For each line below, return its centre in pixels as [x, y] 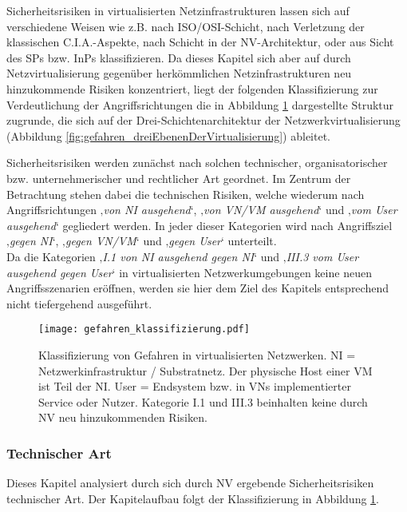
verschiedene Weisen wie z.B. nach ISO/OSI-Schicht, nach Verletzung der [186, 26]
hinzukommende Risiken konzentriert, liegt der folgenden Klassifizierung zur [192, 88]
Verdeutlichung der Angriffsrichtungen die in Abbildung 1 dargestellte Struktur [200, 104]
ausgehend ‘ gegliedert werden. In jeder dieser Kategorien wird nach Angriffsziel [200, 225]
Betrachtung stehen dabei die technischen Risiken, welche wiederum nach [186, 194]
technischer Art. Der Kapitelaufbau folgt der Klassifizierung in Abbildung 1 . [193, 498]
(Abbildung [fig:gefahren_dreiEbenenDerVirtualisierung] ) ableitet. [169, 135]
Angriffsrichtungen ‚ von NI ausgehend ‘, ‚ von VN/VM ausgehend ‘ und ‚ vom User [202, 210]
